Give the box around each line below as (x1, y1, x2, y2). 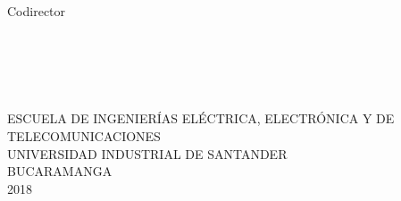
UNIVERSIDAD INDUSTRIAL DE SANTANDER (7, 144, 288, 163)
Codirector (7, 2, 66, 20)
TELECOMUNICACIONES (7, 126, 161, 145)
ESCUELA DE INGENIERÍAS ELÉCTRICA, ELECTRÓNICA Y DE (7, 109, 395, 128)
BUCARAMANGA (7, 162, 113, 180)
